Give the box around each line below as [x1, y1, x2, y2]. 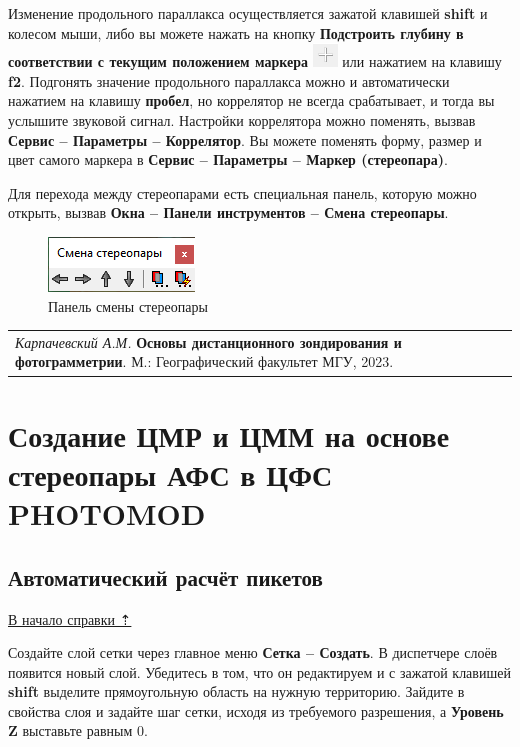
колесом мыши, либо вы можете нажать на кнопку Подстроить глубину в [8, 22, 464, 43]
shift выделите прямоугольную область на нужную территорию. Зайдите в [8, 681, 465, 702]
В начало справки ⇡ [8, 608, 132, 629]
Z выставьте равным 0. [8, 720, 148, 741]
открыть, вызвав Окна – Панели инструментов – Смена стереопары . [8, 202, 449, 223]
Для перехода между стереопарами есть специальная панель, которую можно [8, 182, 477, 203]
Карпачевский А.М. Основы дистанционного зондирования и [15, 331, 402, 352]
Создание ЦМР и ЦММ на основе [8, 414, 450, 455]
